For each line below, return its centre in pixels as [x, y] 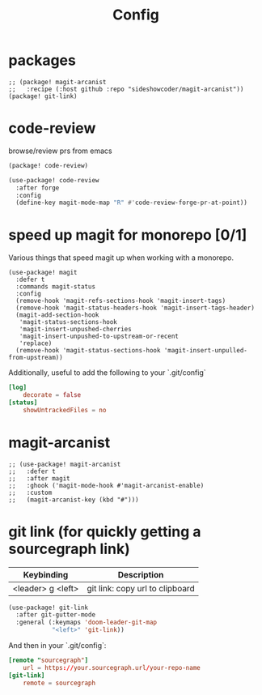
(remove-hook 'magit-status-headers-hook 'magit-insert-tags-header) [135, 308]
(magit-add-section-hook [57, 315]
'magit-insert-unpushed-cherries [75, 330]
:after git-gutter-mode [55, 615]
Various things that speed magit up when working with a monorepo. [121, 258]
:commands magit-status [55, 287]
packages [42, 60]
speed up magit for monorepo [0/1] [128, 235]
